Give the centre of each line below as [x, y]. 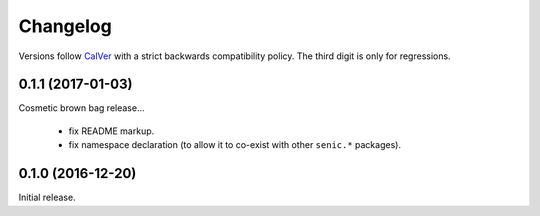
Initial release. [47, 197]
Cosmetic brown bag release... [81, 108]
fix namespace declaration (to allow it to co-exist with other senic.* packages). [235, 145]
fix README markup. [111, 131]
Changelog [65, 26]
